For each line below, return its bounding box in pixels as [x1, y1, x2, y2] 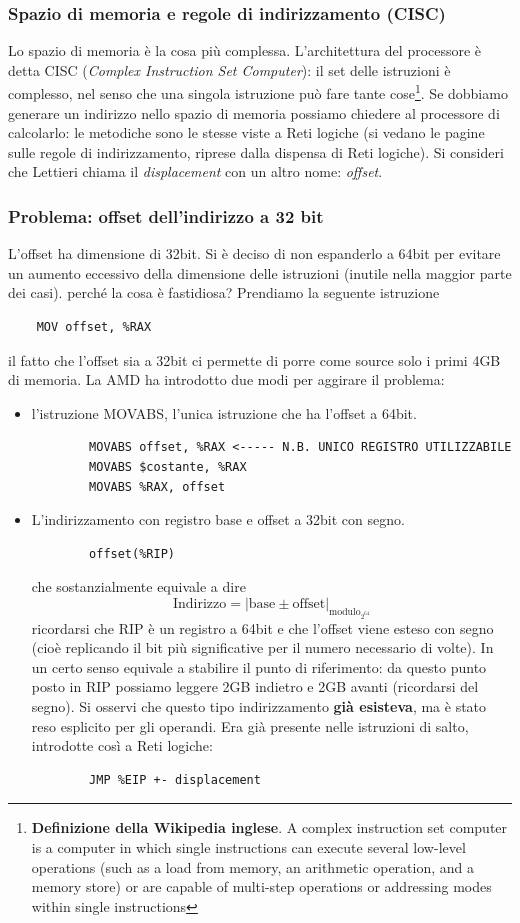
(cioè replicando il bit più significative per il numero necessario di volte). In [31, 637, 494, 658]
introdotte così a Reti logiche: [31, 735, 213, 756]
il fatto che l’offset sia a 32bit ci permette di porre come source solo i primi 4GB [8, 349, 501, 370]
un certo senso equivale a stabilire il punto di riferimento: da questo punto [31, 656, 487, 677]
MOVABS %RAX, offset [89, 479, 226, 494]
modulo [329, 606, 361, 617]
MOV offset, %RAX [36, 320, 152, 335]
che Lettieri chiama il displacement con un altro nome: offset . [8, 161, 383, 182]
